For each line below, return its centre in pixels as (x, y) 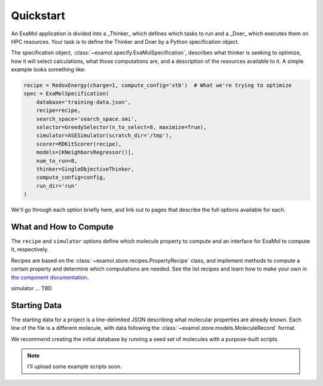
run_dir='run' (57, 186)
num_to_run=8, (57, 161)
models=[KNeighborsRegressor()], (85, 152)
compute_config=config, (71, 177)
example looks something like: (48, 69)
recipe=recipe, (58, 110)
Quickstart (38, 16)
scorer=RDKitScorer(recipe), (79, 144)
